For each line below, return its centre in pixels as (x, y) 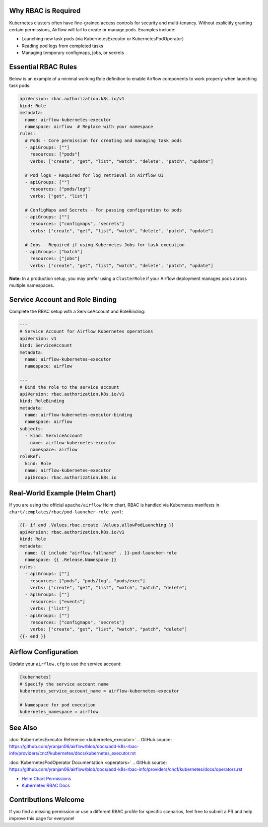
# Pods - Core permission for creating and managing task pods (103, 140)
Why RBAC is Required (45, 11)
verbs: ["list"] (50, 609)
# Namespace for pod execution (58, 705)
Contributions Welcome (47, 799)
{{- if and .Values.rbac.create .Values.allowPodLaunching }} (97, 525)
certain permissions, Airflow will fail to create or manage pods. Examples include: (92, 29)
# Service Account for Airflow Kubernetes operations (86, 332)
